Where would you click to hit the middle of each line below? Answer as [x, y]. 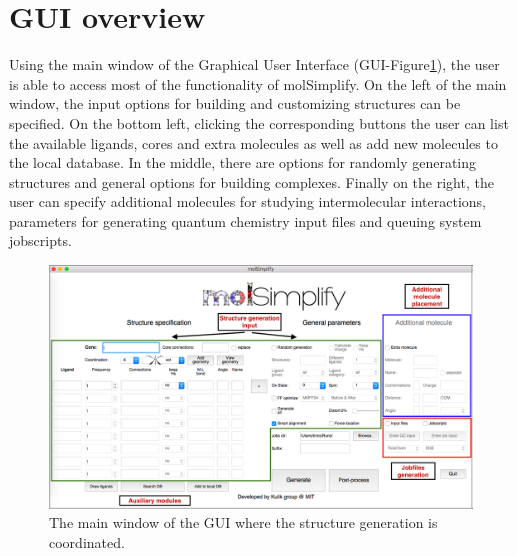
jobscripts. [40, 240]
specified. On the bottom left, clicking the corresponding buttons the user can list [259, 122]
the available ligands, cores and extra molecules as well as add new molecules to [253, 142]
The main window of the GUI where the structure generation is [243, 522]
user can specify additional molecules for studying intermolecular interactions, [247, 201]
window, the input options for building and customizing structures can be [235, 103]
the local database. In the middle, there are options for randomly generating [243, 162]
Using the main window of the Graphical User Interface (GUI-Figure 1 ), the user [254, 64]
